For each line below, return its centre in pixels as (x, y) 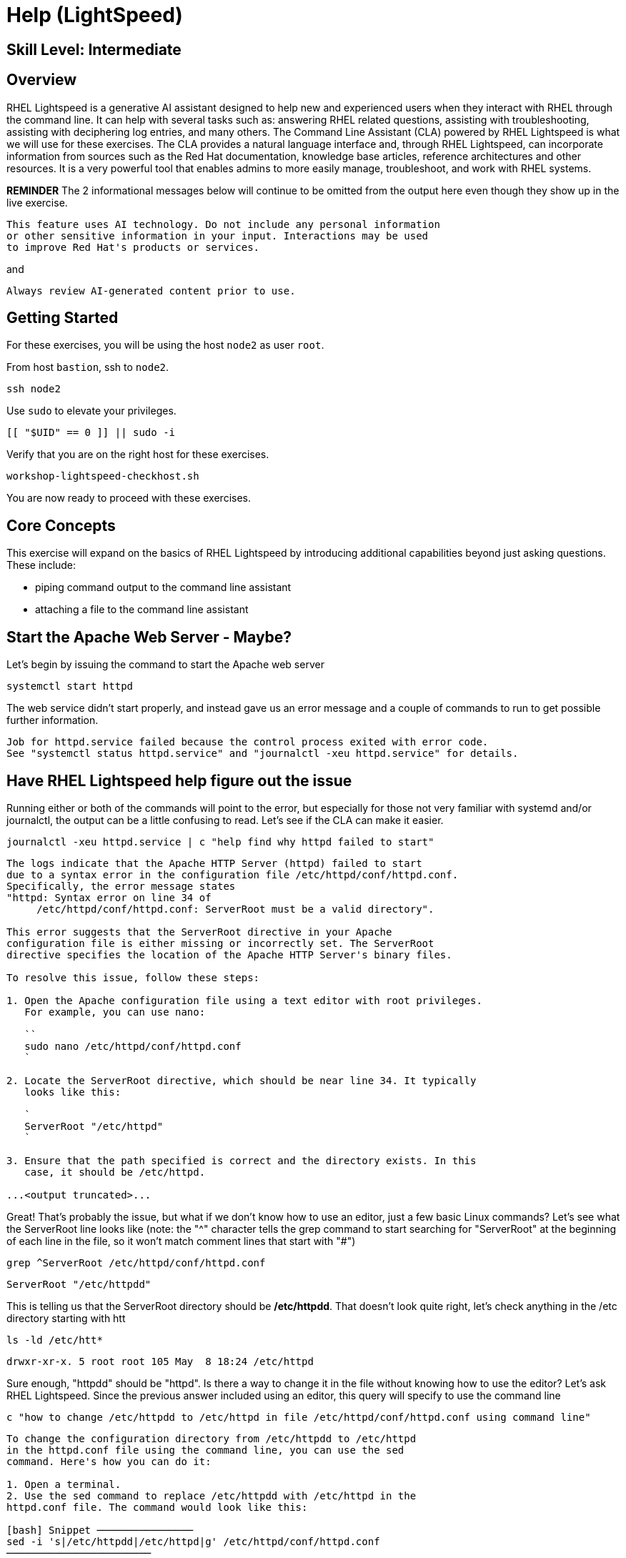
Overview (42, 80)
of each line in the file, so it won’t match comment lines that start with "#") (181, 1241)
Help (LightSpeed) (95, 15)
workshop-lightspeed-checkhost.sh (103, 476)
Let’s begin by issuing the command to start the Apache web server (165, 665)
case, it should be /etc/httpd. (115, 1172)
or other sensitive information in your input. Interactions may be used (218, 235)
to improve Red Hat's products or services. (133, 247)
